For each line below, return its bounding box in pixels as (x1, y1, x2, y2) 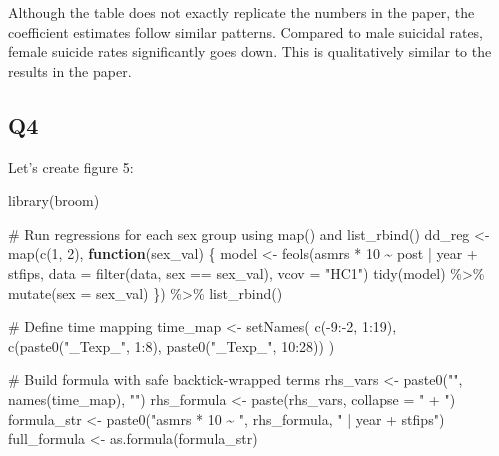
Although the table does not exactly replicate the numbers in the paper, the (8, 2, 475, 22)
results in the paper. (8, 60, 132, 81)
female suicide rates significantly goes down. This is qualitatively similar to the (8, 41, 492, 62)
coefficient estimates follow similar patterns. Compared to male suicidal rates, (8, 21, 484, 42)
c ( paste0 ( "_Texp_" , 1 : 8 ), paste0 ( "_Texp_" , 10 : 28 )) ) (8, 335, 335, 356)
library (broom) (8, 190, 100, 211)
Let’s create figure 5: (8, 156, 134, 177)
